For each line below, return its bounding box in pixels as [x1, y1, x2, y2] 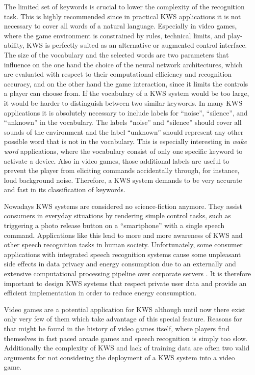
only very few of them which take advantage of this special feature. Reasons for [4, 314, 242, 324]
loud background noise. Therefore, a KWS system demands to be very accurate [4, 174, 242, 185]
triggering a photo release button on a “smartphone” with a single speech [4, 220, 225, 231]
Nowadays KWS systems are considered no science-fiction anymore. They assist [4, 201, 243, 211]
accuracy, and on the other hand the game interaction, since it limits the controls [4, 78, 248, 88]
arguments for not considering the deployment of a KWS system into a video [4, 352, 235, 362]
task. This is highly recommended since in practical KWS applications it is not [4, 11, 241, 21]
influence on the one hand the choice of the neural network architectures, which [4, 59, 243, 69]
